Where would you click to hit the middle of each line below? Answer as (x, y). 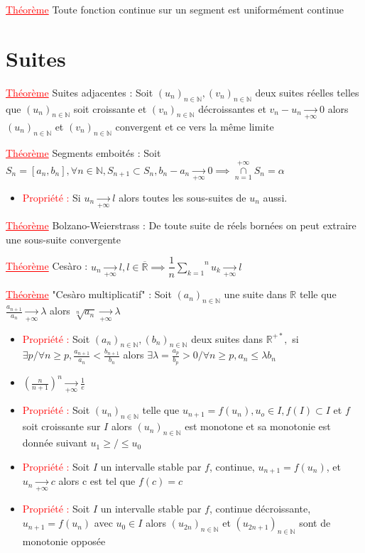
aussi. (275, 197)
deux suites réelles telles (307, 92)
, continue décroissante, (260, 509)
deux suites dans (227, 338)
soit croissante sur (61, 426)
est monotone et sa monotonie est (258, 426)
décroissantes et (232, 108)
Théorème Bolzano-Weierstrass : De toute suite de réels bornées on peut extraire (181, 225)
